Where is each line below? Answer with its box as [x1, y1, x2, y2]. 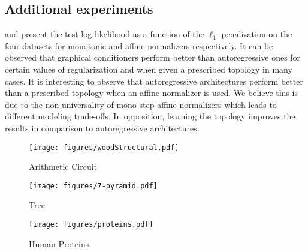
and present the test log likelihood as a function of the [5, 28, 204, 40]
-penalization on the [218, 28, 292, 40]
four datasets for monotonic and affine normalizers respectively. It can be [5, 39, 273, 52]
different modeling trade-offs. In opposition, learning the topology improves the [5, 110, 295, 122]
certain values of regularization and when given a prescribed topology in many [5, 62, 292, 75]
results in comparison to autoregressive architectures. [5, 121, 200, 134]
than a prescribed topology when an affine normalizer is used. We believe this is [5, 86, 298, 99]
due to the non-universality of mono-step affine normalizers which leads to [5, 98, 277, 110]
